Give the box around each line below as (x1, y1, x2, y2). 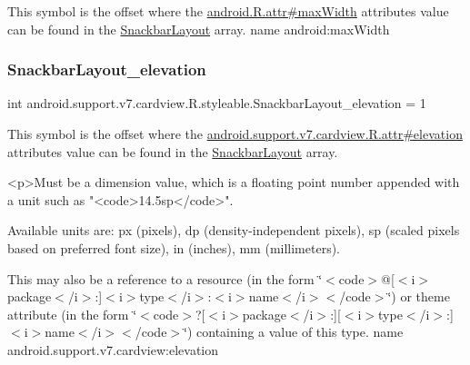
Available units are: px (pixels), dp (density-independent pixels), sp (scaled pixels (7, 221, 460, 240)
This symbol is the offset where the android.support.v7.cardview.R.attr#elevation (7, 124, 463, 143)
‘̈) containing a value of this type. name (184, 322, 404, 341)
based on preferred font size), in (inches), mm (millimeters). (7, 238, 341, 257)
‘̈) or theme (387, 287, 450, 306)
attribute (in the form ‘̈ (7, 304, 137, 323)
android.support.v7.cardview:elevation (7, 340, 219, 359)
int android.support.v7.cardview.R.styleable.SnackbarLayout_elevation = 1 (7, 94, 426, 113)
